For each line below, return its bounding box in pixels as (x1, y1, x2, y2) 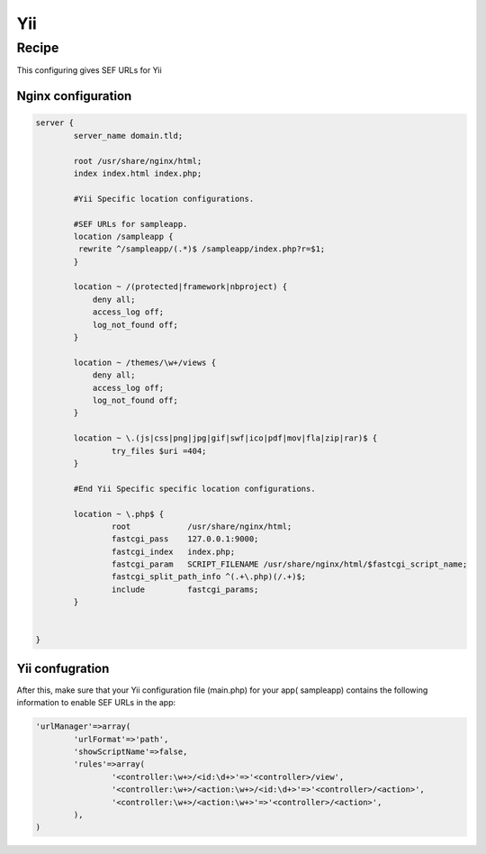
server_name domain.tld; (73, 131, 184, 141)
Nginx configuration (16, 88, 132, 104)
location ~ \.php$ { (73, 509, 165, 519)
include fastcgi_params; (111, 584, 259, 595)
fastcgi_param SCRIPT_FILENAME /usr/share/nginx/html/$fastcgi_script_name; (111, 559, 468, 569)
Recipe (16, 40, 59, 56)
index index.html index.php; (73, 168, 202, 178)
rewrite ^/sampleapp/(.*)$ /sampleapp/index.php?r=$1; (77, 244, 326, 254)
